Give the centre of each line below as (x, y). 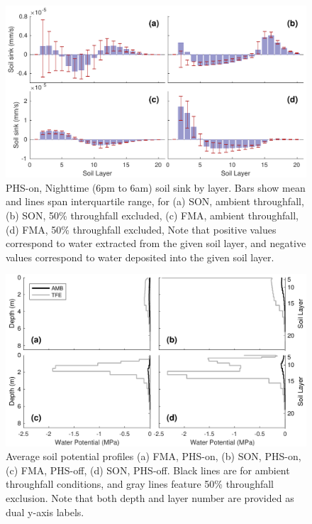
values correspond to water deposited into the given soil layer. (140, 257)
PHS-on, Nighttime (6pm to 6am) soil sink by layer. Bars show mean (156, 187)
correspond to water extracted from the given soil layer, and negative (156, 243)
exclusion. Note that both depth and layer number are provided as (150, 497)
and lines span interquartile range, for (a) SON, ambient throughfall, (155, 201)
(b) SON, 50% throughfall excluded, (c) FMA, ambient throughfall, (152, 215)
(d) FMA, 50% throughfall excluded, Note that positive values (141, 229)
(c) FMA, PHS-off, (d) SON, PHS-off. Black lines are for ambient (148, 470)
